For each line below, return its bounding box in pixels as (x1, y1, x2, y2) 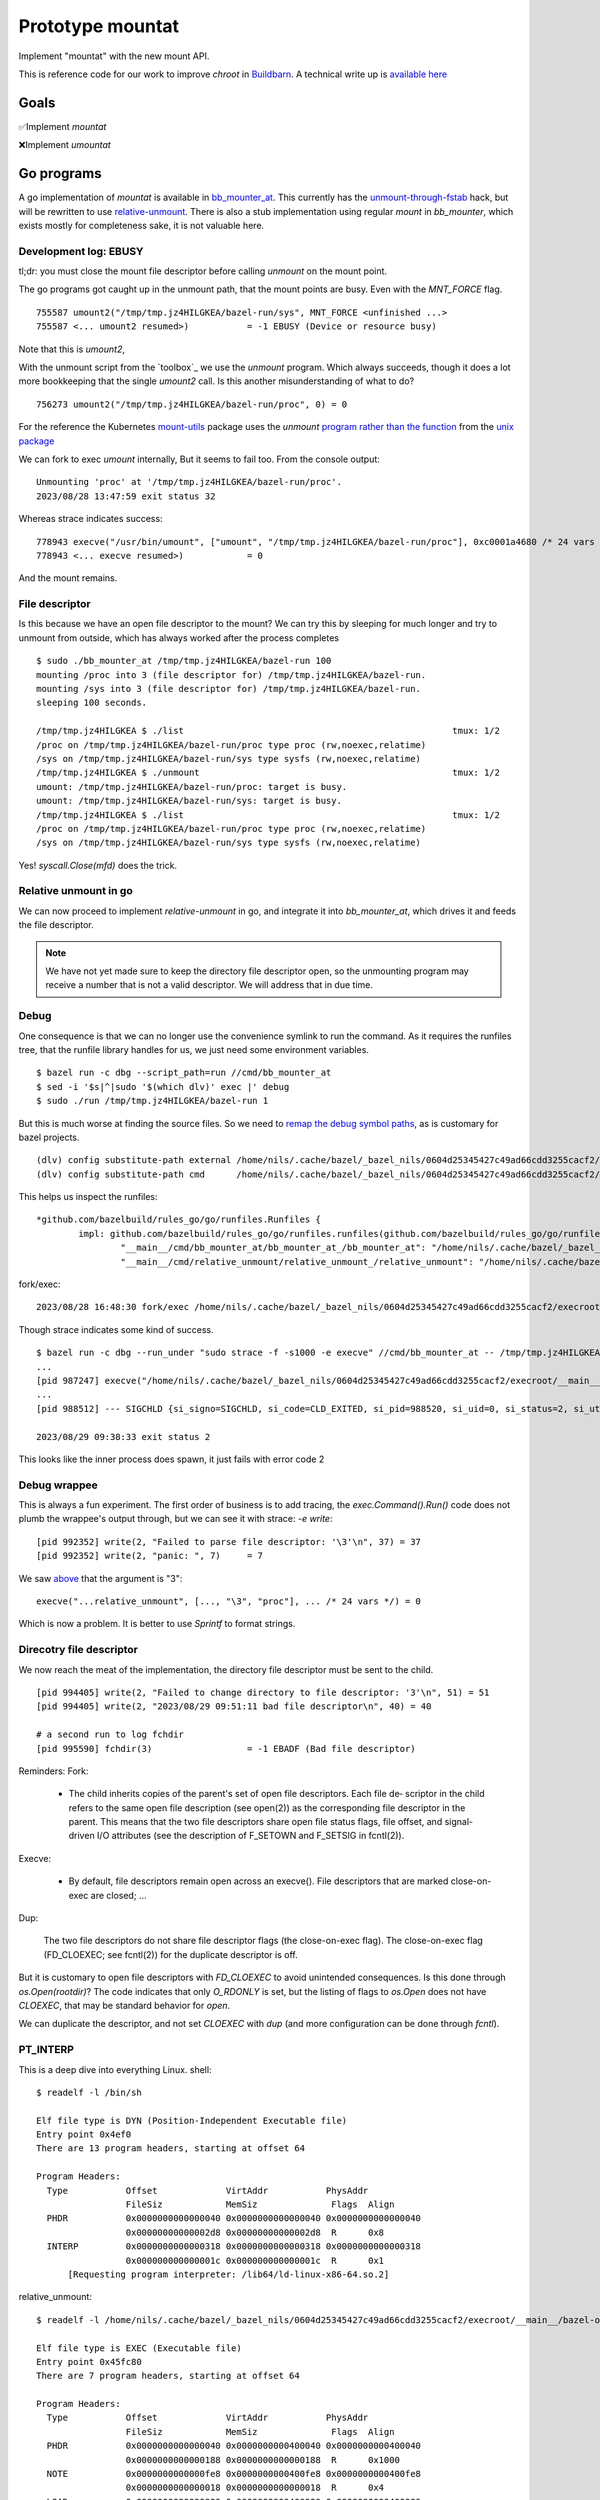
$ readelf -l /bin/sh (36, 2086, 142, 2098)
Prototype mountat (18, 15, 180, 37)
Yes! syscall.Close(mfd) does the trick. (18, 859, 178, 871)
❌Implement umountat (18, 139, 112, 151)
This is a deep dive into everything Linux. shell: (18, 2063, 212, 2075)
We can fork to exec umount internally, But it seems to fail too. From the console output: (18, 453, 380, 465)
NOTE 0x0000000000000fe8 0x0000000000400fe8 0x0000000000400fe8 (46, 2468, 422, 2480)
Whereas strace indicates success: (18, 513, 164, 525)
